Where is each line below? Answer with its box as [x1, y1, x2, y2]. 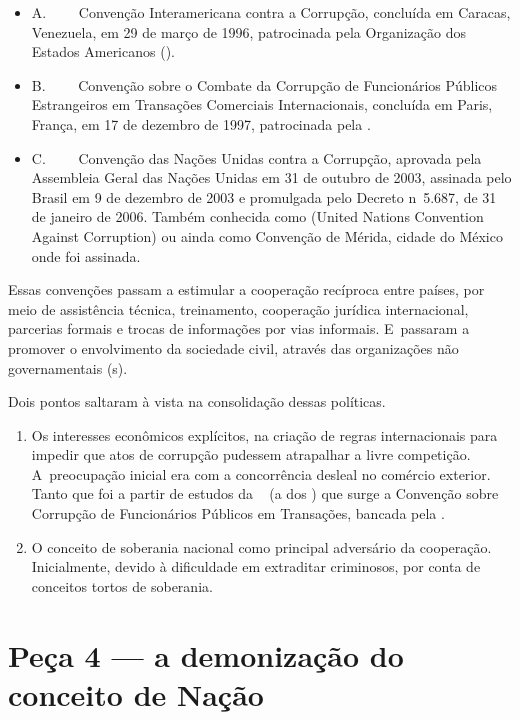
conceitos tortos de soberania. [31, 575, 213, 596]
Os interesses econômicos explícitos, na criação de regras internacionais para [31, 424, 498, 445]
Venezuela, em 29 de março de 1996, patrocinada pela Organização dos [31, 21, 466, 42]
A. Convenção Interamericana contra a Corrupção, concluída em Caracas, [31, 2, 511, 22]
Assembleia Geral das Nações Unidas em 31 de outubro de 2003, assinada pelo [31, 167, 512, 188]
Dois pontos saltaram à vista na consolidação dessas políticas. [8, 391, 386, 412]
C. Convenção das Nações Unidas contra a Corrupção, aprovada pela [31, 147, 482, 168]
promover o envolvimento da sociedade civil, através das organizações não [8, 337, 459, 358]
